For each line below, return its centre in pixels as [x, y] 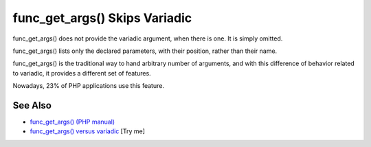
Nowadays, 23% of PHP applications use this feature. [89, 86]
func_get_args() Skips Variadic [102, 18]
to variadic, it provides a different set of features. [82, 73]
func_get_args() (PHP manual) [72, 122]
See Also [32, 105]
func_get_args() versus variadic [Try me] [88, 131]
